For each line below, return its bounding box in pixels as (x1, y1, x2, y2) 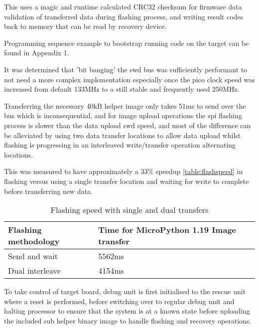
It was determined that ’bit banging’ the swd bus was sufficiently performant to (4, 64, 248, 74)
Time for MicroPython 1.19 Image (98, 224, 237, 236)
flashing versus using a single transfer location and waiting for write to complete (4, 175, 249, 186)
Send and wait (8, 250, 58, 262)
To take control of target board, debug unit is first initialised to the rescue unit (4, 286, 246, 297)
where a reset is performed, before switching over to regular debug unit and (4, 296, 235, 306)
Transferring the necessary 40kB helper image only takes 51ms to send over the (4, 100, 246, 111)
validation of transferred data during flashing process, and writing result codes (4, 11, 244, 21)
